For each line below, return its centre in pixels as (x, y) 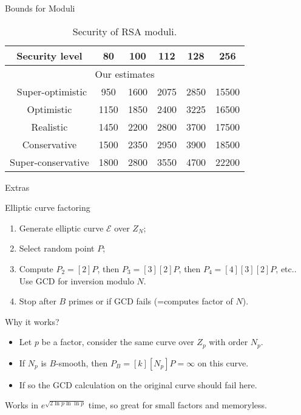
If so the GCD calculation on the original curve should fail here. (138, 384)
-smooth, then (82, 362)
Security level (49, 55)
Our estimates (125, 74)
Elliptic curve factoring (48, 207)
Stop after (38, 301)
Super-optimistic (52, 91)
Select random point (57, 248)
